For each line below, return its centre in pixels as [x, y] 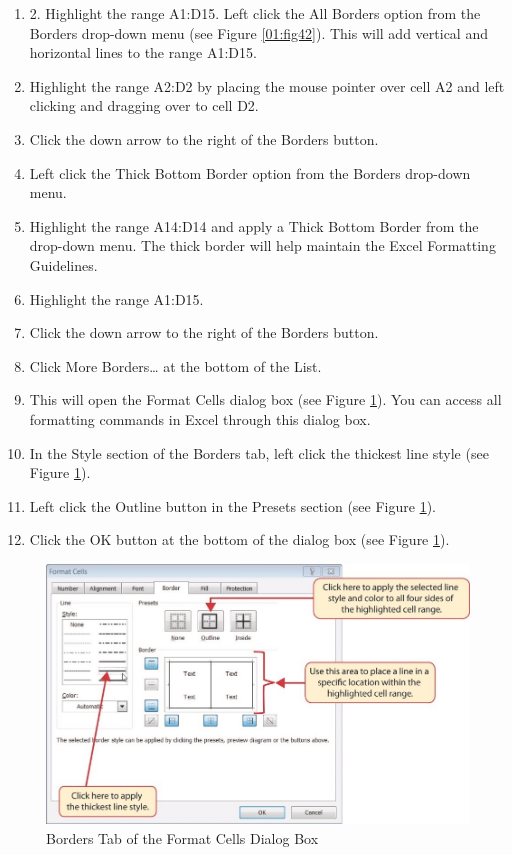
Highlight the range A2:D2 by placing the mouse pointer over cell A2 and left [267, 85]
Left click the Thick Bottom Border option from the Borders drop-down [250, 172]
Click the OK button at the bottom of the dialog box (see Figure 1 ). [239, 539]
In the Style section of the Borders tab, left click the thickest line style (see [259, 452]
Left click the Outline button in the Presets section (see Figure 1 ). [232, 505]
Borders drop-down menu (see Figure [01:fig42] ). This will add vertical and [258, 32]
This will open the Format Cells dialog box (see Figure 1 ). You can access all [265, 399]
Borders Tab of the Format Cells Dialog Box [182, 837]
